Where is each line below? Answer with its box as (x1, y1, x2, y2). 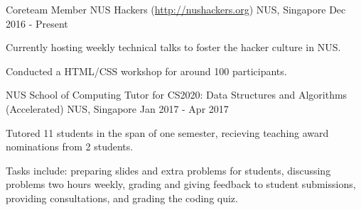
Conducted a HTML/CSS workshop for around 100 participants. (6, 63, 287, 78)
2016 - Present (6, 16, 68, 31)
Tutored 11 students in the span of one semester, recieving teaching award (6, 125, 329, 140)
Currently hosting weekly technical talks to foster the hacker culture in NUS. (6, 40, 341, 55)
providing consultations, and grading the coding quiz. (6, 190, 238, 205)
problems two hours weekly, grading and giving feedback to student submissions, (6, 177, 356, 192)
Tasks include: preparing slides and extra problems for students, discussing (6, 162, 331, 177)
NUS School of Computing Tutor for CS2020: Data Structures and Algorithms (6, 87, 347, 102)
